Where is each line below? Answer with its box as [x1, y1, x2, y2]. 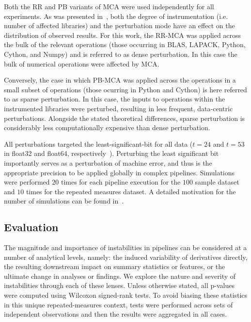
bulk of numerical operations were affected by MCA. [4, 58, 159, 68]
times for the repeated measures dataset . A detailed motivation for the [26, 186, 236, 196]
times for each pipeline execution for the [61, 177, 181, 187]
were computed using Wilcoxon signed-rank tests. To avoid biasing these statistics [4, 290, 248, 300]
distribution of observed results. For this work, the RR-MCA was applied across [4, 30, 241, 40]
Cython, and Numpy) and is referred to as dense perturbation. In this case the [4, 49, 237, 59]
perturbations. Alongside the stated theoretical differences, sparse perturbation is [4, 113, 245, 123]
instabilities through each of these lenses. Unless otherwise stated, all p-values [4, 280, 235, 290]
